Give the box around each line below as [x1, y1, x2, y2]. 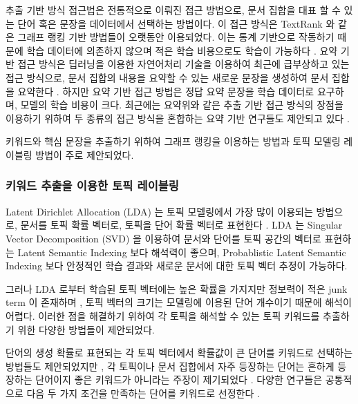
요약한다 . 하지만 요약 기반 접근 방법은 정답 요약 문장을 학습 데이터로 [17, 84, 314, 98]
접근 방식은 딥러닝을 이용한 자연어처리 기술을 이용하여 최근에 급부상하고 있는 [17, 57, 350, 71]
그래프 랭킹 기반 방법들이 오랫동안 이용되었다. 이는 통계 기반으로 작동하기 [17, 30, 335, 44]
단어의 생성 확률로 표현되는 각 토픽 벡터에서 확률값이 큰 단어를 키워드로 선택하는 [6, 345, 353, 360]
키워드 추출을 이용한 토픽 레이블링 [6, 177, 179, 194]
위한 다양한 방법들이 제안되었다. [17, 322, 155, 336]
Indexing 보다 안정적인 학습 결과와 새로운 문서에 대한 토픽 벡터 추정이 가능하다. [6, 258, 348, 273]
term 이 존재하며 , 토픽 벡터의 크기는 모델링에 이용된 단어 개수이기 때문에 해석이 [6, 295, 352, 309]
